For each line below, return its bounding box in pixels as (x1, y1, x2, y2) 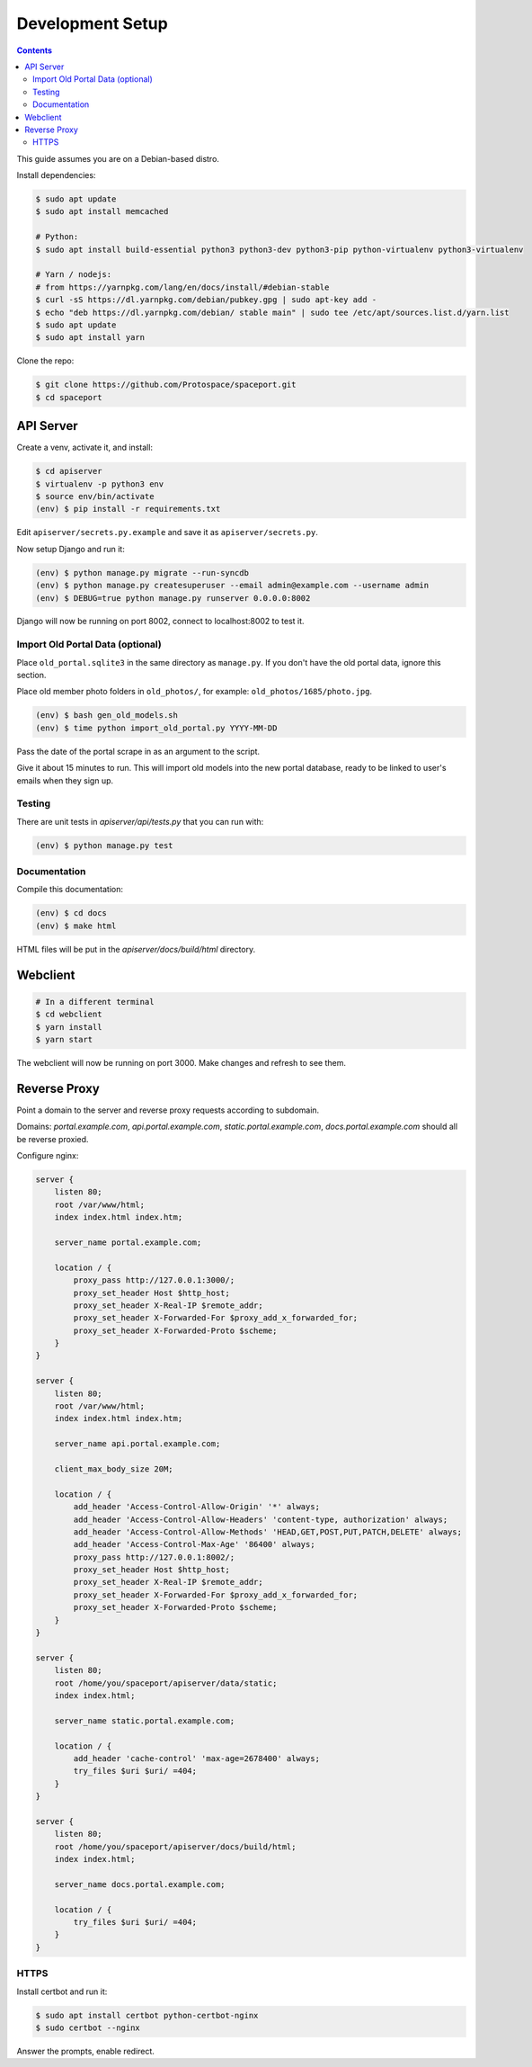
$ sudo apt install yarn (35, 333, 146, 343)
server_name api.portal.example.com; (54, 1439, 221, 1449)
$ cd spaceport (35, 392, 102, 402)
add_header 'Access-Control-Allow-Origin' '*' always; (73, 1502, 321, 1512)
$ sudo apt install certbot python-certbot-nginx (35, 2010, 259, 2020)
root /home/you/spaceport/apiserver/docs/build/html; (54, 1841, 297, 1852)
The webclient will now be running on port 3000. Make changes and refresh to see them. (16, 1057, 346, 1068)
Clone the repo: (16, 355, 75, 366)
